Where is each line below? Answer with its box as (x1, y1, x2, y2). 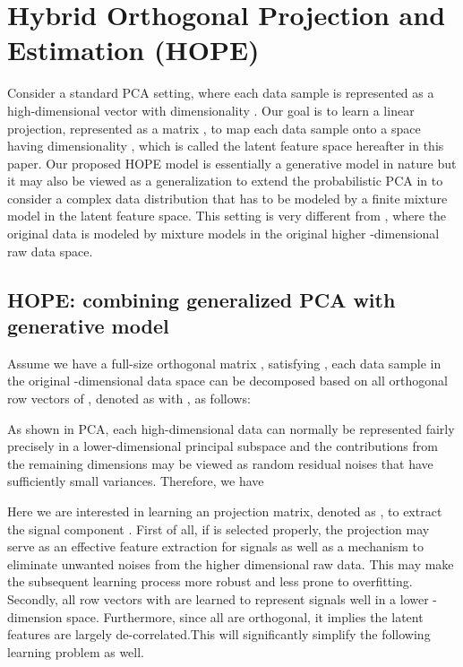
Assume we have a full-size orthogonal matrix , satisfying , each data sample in (7, 353, 442, 372)
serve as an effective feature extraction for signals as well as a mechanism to (7, 537, 424, 556)
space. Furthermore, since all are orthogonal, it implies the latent (66, 607, 424, 626)
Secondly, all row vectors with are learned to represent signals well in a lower (7, 589, 429, 608)
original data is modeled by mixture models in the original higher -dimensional (7, 224, 440, 243)
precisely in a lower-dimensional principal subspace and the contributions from (7, 437, 438, 455)
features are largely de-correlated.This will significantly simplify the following (7, 625, 431, 644)
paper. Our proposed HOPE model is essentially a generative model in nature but (7, 153, 457, 172)
